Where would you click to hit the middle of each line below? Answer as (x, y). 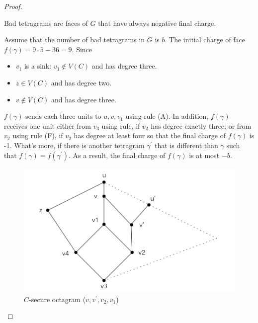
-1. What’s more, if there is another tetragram (74, 145)
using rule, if (121, 125)
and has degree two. (81, 82)
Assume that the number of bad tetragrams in (75, 40)
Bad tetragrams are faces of (46, 23)
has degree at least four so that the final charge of (150, 135)
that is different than (186, 145)
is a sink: (38, 66)
